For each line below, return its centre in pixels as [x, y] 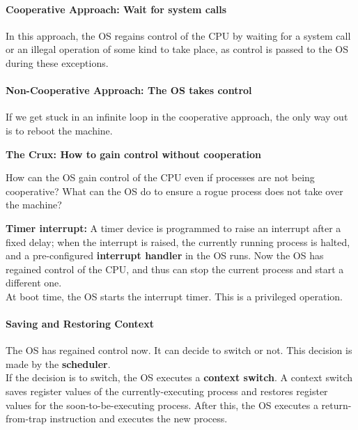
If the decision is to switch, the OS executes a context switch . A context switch [179, 377]
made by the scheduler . [58, 363]
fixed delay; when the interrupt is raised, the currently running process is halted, [178, 241]
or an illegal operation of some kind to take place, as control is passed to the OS [177, 49]
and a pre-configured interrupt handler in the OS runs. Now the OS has [165, 255]
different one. [34, 283]
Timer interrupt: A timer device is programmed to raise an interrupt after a [173, 228]
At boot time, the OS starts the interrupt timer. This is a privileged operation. [174, 296]
